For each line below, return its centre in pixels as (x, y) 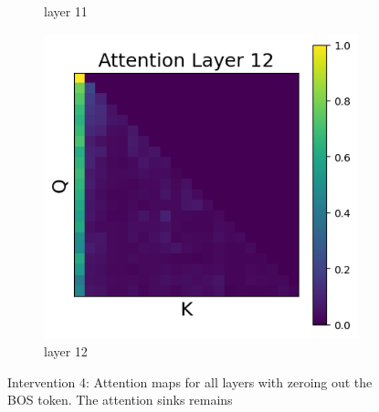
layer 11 (66, 11)
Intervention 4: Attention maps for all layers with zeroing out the (190, 381)
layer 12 (66, 351)
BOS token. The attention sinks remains (120, 400)
